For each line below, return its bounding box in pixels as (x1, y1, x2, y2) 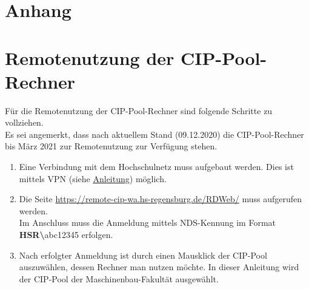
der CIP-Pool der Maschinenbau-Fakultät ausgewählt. (19, 272, 219, 285)
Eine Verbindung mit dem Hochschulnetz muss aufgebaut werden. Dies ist (19, 160, 294, 173)
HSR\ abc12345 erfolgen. (19, 228, 113, 241)
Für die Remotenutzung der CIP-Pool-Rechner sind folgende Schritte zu (5, 104, 273, 117)
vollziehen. (5, 116, 44, 129)
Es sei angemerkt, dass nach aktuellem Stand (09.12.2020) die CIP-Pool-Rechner (5, 127, 304, 140)
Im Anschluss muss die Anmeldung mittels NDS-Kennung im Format (19, 216, 276, 229)
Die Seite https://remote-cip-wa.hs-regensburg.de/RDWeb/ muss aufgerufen (19, 192, 302, 205)
